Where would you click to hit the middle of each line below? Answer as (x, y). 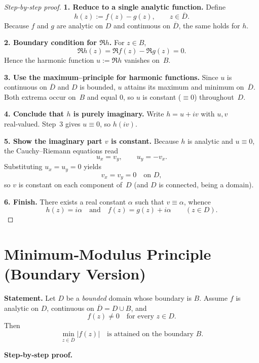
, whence (197, 201)
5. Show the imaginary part (53, 140)
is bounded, (98, 87)
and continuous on (142, 25)
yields (92, 166)
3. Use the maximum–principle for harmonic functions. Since (111, 77)
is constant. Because (145, 140)
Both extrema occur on (40, 96)
